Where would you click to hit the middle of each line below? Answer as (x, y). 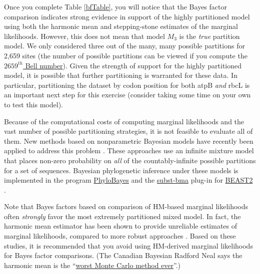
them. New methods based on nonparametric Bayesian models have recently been (129, 140)
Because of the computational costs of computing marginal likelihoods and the (124, 121)
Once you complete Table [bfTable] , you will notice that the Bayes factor (115, 6)
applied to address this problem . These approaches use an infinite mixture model (129, 150)
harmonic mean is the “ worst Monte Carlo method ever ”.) (92, 265)
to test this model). (33, 104)
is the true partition (209, 36)
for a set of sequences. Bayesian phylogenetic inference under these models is (121, 170)
